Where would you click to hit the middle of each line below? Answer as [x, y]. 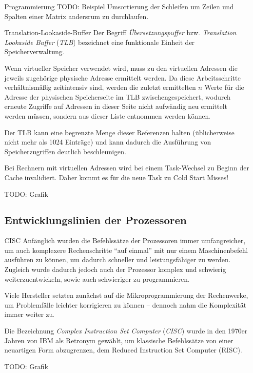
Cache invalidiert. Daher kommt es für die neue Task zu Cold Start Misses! [117, 177]
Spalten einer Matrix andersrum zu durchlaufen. [77, 16]
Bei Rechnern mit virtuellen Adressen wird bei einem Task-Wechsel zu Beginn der [127, 168]
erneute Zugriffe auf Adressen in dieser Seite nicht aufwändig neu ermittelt [116, 106]
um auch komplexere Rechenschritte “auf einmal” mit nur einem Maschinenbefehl [126, 250]
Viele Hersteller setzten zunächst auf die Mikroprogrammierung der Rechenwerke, [126, 295]
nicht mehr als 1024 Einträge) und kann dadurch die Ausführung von [108, 142]
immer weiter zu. [30, 314]
